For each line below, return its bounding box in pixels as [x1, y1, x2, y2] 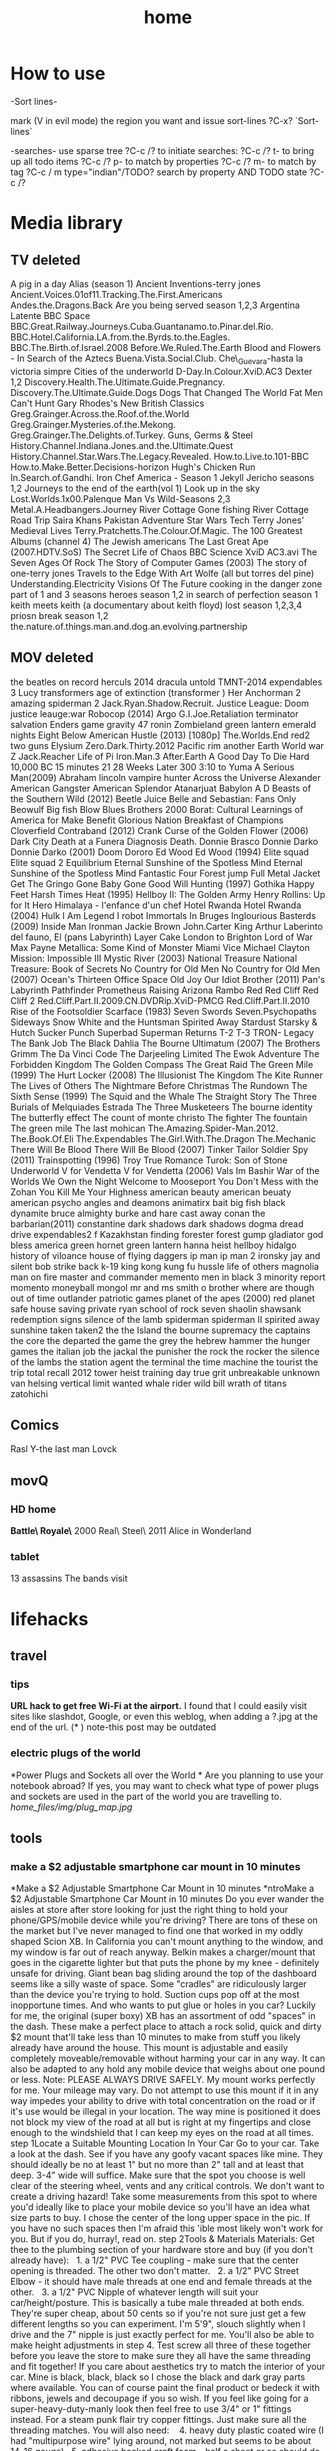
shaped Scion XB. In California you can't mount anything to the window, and [10, 1936, 324, 1948]
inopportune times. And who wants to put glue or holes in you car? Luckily [10, 1999, 317, 2011]
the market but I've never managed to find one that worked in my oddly [10, 1925, 303, 1937]
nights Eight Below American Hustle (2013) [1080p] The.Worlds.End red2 [10, 729, 310, 741]
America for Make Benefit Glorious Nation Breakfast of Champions [10, 814, 284, 826]
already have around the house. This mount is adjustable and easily [10, 2042, 288, 2054]
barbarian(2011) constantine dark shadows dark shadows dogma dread [10, 1217, 304, 1230]
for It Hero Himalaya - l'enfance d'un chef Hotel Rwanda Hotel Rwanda [10, 899, 302, 911]
